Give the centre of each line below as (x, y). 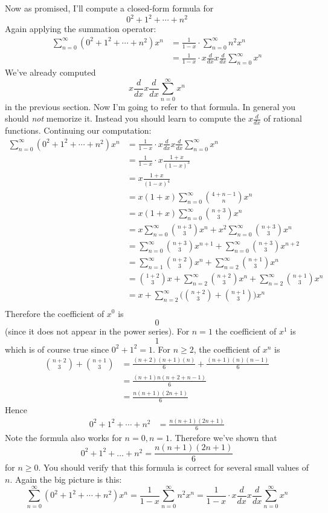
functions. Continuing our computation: (78, 130)
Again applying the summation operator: (81, 29)
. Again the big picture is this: (66, 479)
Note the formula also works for (63, 437)
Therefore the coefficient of (55, 313)
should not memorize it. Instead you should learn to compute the (125, 118)
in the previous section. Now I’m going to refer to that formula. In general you (150, 106)
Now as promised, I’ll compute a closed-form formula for (109, 8)
